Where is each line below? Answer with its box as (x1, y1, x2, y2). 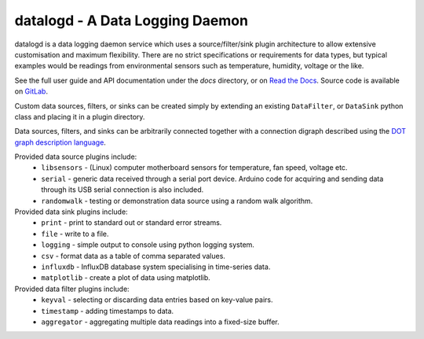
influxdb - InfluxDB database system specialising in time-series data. (41, 262, 271, 271)
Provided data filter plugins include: (14, 284, 130, 293)
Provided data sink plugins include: (14, 207, 129, 216)
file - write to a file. (41, 229, 109, 238)
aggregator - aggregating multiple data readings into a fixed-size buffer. (41, 317, 280, 326)
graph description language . (14, 138, 106, 147)
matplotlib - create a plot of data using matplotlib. (41, 273, 211, 282)
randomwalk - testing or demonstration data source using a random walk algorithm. (41, 196, 313, 205)
